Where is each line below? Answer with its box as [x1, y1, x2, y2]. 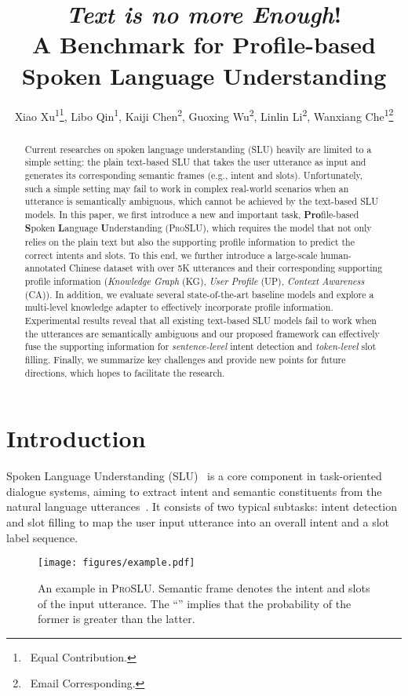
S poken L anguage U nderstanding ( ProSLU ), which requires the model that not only [24, 221, 372, 235]
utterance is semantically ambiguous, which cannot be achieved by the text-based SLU [24, 195, 379, 208]
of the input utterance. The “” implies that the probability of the [38, 595, 352, 611]
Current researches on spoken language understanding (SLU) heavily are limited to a [24, 142, 372, 155]
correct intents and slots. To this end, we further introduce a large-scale [24, 248, 318, 261]
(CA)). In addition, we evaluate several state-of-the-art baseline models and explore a [24, 287, 374, 301]
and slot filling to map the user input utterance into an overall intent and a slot [6, 514, 390, 530]
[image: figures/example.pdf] [38, 557, 195, 569]
